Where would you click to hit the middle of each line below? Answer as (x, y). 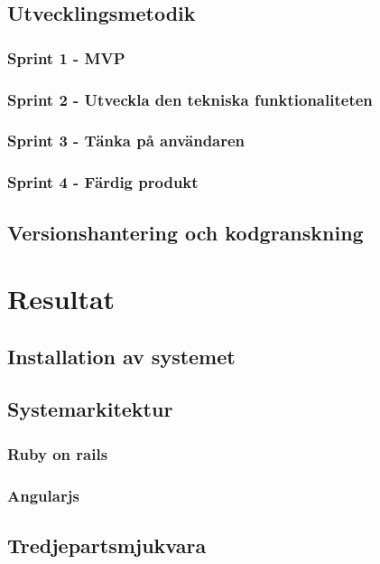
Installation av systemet (121, 356)
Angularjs (43, 495)
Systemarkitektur (90, 409)
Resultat (61, 299)
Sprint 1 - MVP (66, 57)
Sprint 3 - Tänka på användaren (126, 141)
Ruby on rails (58, 453)
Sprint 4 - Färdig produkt (103, 182)
